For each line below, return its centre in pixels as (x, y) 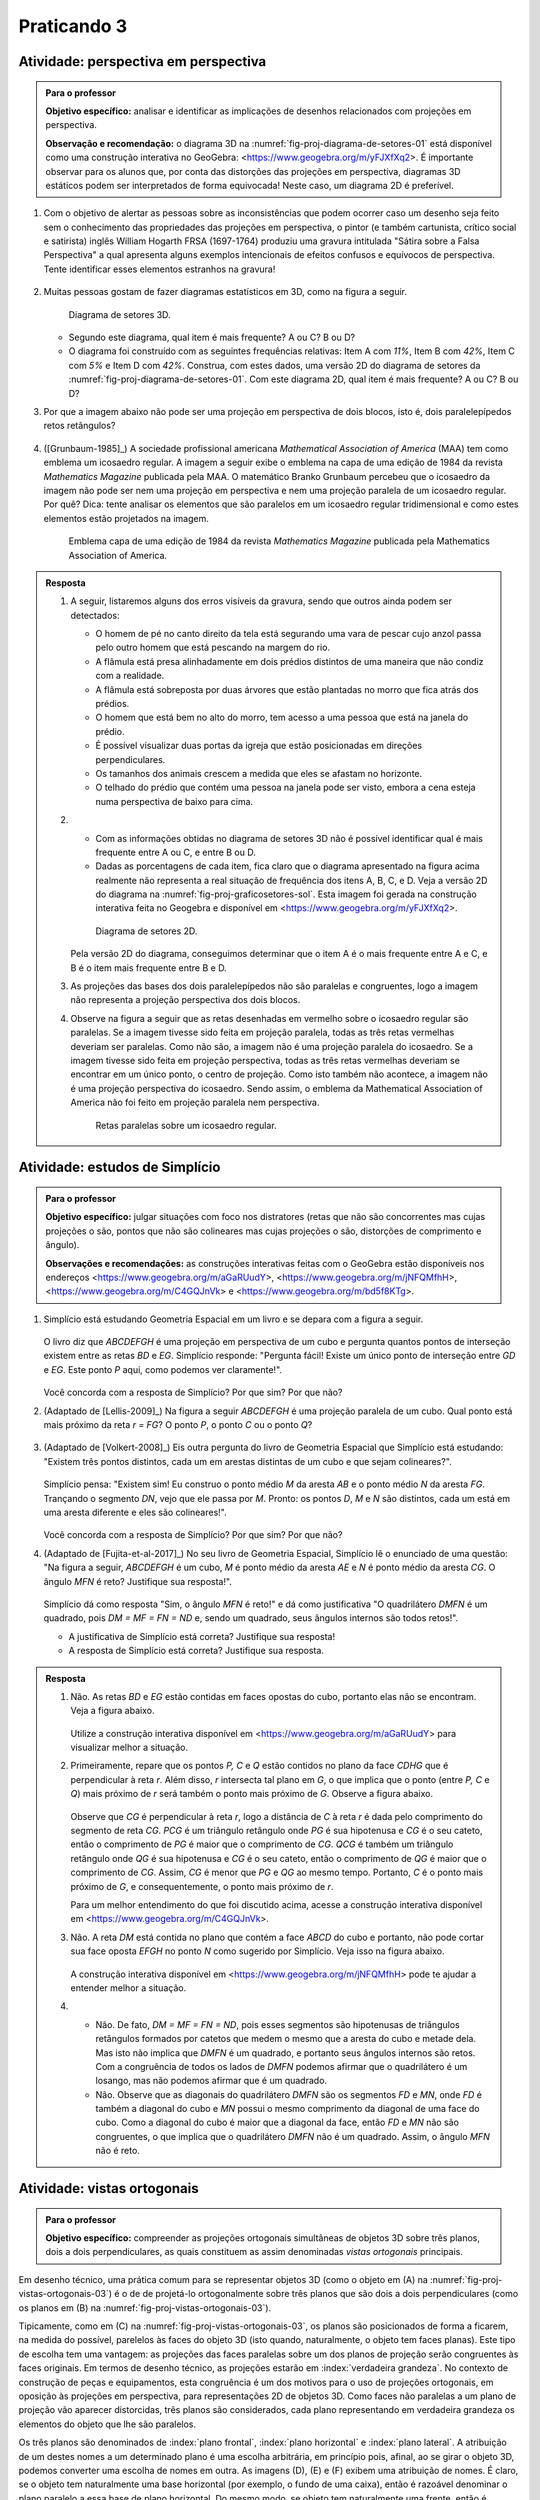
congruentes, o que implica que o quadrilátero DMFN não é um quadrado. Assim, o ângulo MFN (292, 2136)
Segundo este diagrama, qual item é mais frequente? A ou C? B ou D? (211, 337)
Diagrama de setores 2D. (146, 931)
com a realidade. (130, 676)
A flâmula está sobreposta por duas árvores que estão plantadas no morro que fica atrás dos (287, 689)
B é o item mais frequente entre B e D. (148, 967)
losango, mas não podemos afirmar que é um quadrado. (211, 2081)
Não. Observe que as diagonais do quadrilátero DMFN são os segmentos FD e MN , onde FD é (289, 2094)
